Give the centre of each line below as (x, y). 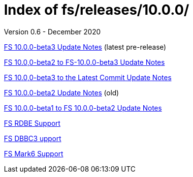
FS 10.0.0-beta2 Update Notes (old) (62, 92)
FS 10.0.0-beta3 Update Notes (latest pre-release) (85, 47)
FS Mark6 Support (34, 153)
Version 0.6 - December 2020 (52, 31)
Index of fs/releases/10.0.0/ (97, 10)
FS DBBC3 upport (33, 138)
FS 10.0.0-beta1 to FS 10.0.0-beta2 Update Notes (83, 108)
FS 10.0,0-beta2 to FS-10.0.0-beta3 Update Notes (84, 62)
